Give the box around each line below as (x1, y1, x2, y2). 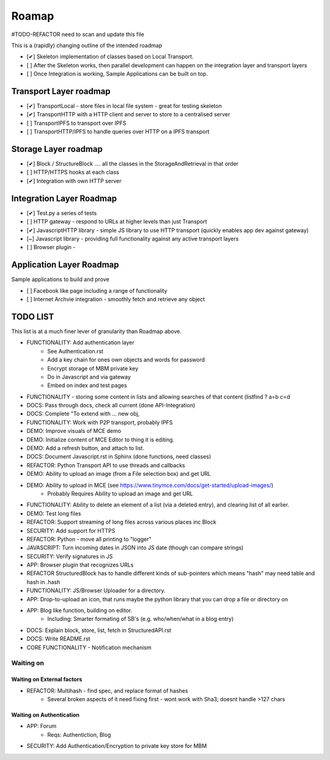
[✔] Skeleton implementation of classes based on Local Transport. (26, 53, 194, 61)
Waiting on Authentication (11, 711, 79, 718)
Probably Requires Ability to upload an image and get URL (47, 490, 194, 497)
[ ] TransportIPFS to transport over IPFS (26, 119, 127, 127)
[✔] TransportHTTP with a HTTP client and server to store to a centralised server (26, 111, 230, 118)
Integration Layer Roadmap (11, 193, 117, 203)
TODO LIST (11, 311, 54, 322)
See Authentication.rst (47, 347, 104, 355)
